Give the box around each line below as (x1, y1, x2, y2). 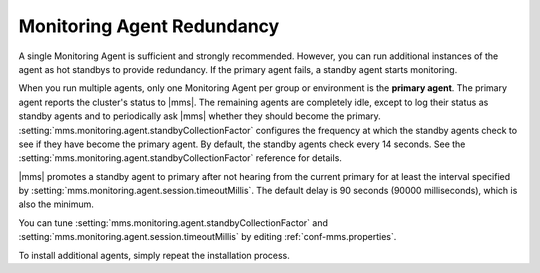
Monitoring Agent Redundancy (18, 15, 280, 37)
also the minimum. (18, 198, 95, 210)
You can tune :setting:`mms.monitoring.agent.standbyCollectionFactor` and (18, 216, 329, 229)
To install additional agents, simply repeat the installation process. (18, 249, 290, 261)
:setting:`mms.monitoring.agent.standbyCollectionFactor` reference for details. (18, 152, 342, 164)
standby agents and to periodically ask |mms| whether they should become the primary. (18, 110, 382, 122)
